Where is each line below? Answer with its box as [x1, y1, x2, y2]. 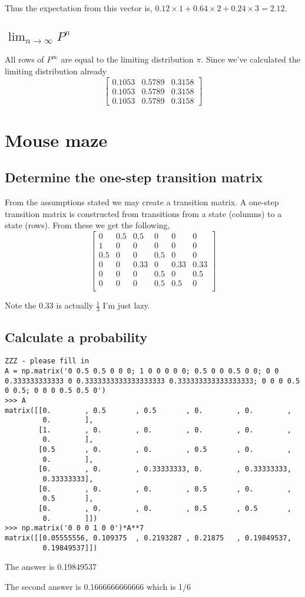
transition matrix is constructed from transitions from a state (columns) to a [5, 207, 282, 219]
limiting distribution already [5, 64, 107, 77]
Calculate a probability [5, 328, 148, 346]
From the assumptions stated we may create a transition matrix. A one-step [5, 196, 279, 208]
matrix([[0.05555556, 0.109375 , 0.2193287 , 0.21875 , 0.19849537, [5, 534, 291, 543]
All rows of [5, 53, 44, 65]
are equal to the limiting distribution [61, 53, 194, 65]
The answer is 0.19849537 [5, 560, 97, 573]
